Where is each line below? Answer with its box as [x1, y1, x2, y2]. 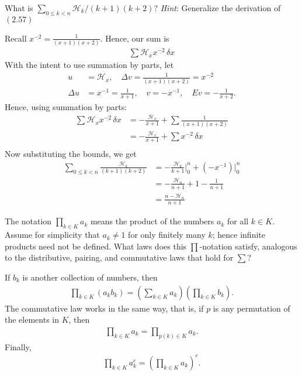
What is [5, 2, 33, 13]
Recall [5, 32, 27, 44]
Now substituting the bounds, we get [5, 148, 137, 160]
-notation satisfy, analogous [199, 240, 297, 252]
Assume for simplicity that [5, 228, 100, 241]
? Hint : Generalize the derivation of [154, 2, 281, 13]
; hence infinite [212, 228, 265, 241]
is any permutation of [213, 302, 290, 314]
